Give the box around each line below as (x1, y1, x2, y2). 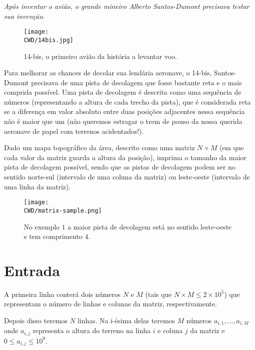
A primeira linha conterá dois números (4, 289, 121, 299)
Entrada (4, 260, 60, 280)
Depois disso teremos (4, 315, 68, 326)
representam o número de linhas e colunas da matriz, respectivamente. (4, 298, 217, 309)
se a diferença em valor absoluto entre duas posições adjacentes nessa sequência (4, 106, 245, 117)
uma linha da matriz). (4, 181, 71, 191)
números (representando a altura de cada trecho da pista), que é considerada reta (4, 96, 251, 107)
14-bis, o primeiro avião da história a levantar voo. (24, 51, 177, 61)
